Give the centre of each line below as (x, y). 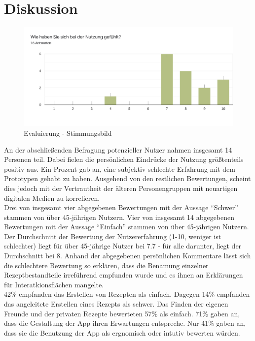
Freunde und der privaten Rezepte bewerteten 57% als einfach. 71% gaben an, (122, 313)
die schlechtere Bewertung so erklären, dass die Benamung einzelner (106, 265)
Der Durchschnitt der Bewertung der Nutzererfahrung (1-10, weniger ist (113, 236)
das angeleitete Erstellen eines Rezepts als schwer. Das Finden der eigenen (116, 304)
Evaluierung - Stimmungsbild (68, 133)
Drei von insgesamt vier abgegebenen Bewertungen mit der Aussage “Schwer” (121, 207)
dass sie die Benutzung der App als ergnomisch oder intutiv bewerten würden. (122, 332)
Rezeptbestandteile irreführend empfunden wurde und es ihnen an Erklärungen (124, 275)
